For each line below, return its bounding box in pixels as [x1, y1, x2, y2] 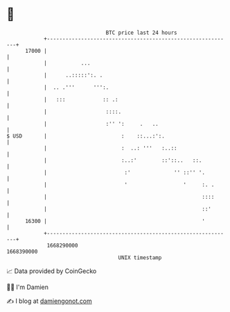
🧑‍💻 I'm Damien [6, 283, 49, 291]
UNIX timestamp [118, 254, 162, 261]
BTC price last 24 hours [105, 29, 177, 36]
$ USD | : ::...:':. [6, 132, 166, 140]
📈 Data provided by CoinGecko [6, 267, 97, 275]
